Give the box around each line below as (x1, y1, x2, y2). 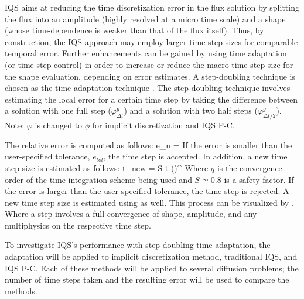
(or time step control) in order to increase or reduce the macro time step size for (5, 58, 293, 70)
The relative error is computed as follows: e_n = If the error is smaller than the (5, 138, 292, 151)
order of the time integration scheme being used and (5, 173, 192, 185)
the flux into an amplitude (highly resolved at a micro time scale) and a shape (5, 12, 286, 25)
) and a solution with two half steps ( (124, 104, 258, 117)
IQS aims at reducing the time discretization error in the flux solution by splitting (5, 1, 299, 13)
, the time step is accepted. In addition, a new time (103, 150, 288, 162)
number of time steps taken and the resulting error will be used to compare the (5, 273, 289, 286)
